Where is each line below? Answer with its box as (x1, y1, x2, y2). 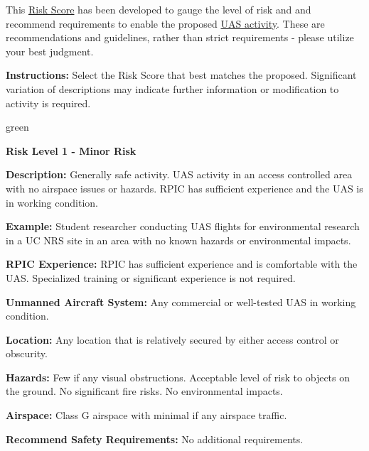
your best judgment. (6, 43, 94, 58)
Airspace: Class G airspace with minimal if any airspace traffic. (6, 408, 287, 423)
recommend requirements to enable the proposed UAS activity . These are (6, 16, 325, 31)
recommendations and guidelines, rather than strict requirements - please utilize (6, 30, 354, 45)
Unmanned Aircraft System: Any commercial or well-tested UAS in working (6, 294, 356, 309)
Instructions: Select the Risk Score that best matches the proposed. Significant (6, 67, 357, 82)
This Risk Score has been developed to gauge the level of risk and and (6, 2, 311, 16)
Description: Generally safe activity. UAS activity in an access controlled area (6, 167, 353, 182)
